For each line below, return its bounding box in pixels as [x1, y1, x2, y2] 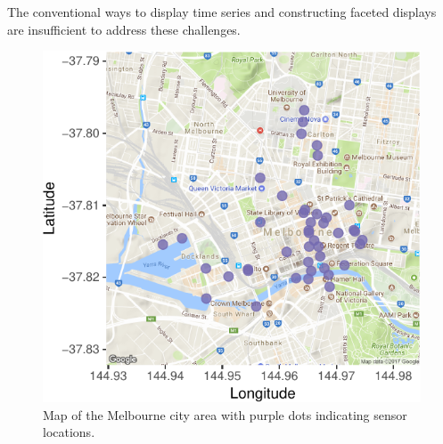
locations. [43, 423, 95, 441]
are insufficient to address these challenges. [7, 20, 241, 38]
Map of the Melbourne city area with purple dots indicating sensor [43, 405, 407, 424]
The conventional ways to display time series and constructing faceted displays [7, 3, 437, 20]
